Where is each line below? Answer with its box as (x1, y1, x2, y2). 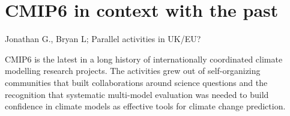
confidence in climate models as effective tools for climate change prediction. (5, 100, 286, 112)
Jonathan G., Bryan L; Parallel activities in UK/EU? (5, 32, 201, 45)
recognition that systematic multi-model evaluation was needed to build (5, 88, 269, 100)
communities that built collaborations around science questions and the (5, 76, 268, 88)
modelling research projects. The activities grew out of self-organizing (5, 64, 261, 77)
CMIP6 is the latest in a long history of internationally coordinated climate (5, 52, 283, 65)
